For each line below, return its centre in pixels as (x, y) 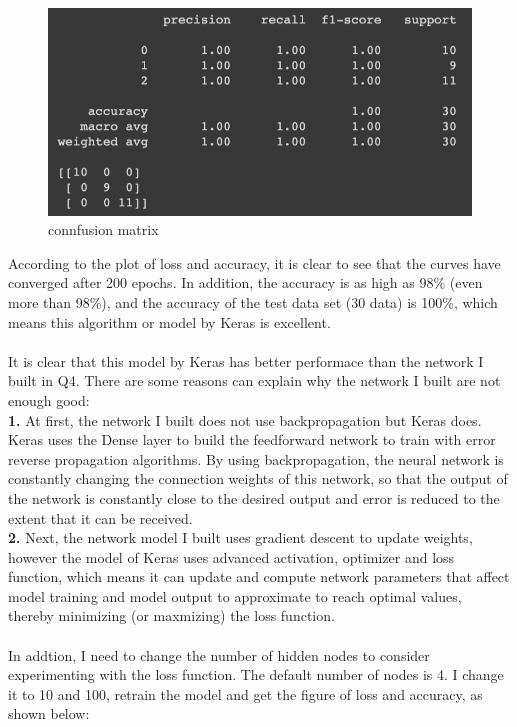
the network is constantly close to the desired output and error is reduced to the (254, 497)
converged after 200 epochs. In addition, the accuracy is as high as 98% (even (245, 282)
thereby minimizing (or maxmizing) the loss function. (171, 615)
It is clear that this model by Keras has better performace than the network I (246, 360)
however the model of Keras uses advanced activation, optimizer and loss (231, 556)
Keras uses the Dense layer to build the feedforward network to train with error (252, 439)
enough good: (49, 399)
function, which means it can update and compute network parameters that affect (259, 576)
